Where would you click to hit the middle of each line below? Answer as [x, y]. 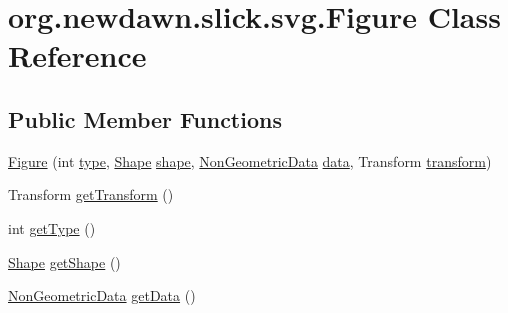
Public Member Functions [145, 118]
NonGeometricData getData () [102, 295]
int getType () [52, 227]
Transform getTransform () [91, 194]
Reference [77, 55]
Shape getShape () [64, 261]
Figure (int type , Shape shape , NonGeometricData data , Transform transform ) [250, 160]
